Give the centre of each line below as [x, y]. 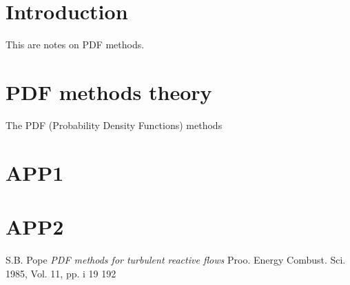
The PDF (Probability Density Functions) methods [114, 125]
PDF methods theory [109, 91]
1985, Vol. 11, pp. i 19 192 [61, 273]
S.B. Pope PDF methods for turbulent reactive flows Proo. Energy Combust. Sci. [176, 259]
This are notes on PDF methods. [75, 45]
